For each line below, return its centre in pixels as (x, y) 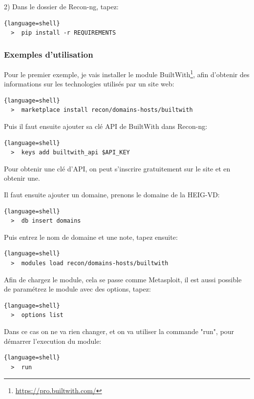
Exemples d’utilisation (49, 54)
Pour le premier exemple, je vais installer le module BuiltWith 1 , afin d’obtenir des (127, 73)
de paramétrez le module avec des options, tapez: (77, 289)
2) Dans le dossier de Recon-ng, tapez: (61, 6)
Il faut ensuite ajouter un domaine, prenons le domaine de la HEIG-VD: (112, 194)
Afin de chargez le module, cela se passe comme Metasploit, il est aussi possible (123, 279)
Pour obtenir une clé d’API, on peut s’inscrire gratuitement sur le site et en (117, 168)
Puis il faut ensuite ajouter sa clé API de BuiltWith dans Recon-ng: (106, 126)
